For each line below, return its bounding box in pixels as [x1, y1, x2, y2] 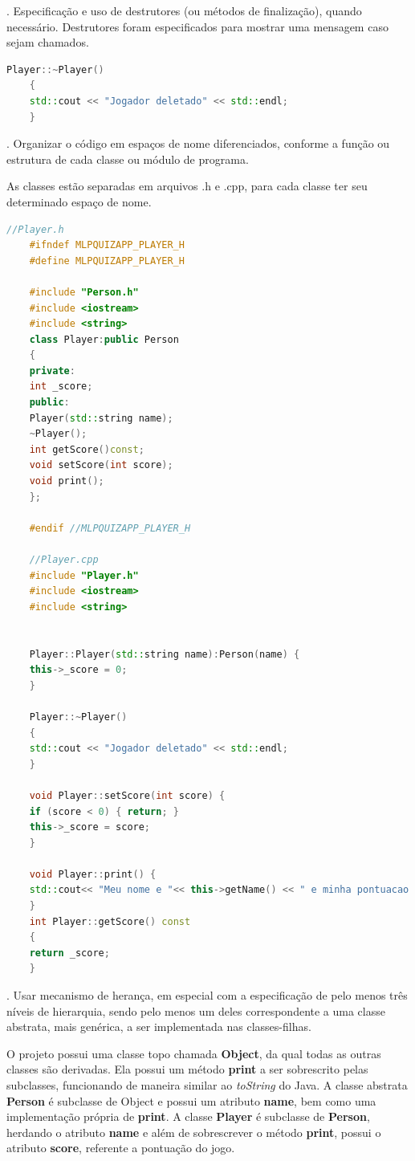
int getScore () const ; [29, 443, 144, 455]
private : [29, 365, 75, 377]
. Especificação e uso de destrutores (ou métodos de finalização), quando [6, 2, 362, 18]
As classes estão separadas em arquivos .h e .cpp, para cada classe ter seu [6, 177, 368, 194]
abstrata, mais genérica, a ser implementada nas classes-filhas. [6, 1018, 311, 1035]
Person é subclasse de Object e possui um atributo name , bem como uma [6, 1092, 376, 1109]
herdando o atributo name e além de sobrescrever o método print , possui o [6, 1123, 381, 1140]
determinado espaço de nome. [6, 193, 152, 210]
